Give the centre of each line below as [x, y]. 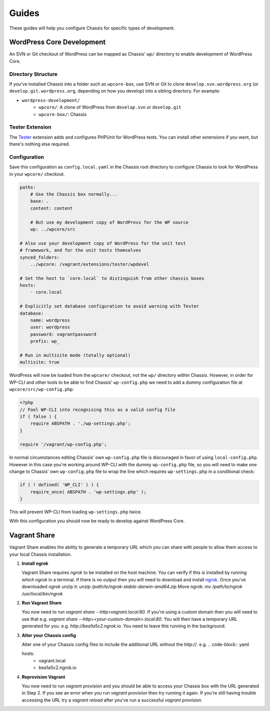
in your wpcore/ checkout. [37, 174]
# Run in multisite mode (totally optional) [75, 355]
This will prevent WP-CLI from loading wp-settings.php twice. [75, 512]
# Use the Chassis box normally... [74, 194]
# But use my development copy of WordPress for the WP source [109, 222]
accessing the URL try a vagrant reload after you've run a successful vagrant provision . [112, 700]
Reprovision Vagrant [43, 677]
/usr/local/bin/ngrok [42, 593]
